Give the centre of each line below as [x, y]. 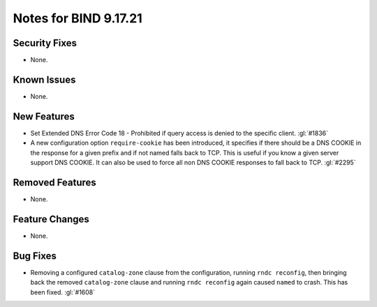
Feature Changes [51, 219]
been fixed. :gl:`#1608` [63, 292]
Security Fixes [45, 43]
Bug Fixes [35, 256]
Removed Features [55, 182]
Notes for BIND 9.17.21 [77, 18]
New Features [44, 116]
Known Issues [44, 79]
